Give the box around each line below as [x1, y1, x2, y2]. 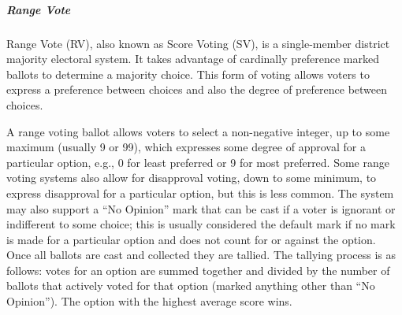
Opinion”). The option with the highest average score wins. [6, 293, 292, 309]
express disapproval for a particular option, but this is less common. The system [6, 184, 394, 201]
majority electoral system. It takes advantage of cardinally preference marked [6, 50, 379, 67]
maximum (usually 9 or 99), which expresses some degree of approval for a [6, 139, 366, 155]
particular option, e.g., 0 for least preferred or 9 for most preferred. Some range [6, 154, 389, 170]
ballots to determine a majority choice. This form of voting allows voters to [6, 65, 370, 82]
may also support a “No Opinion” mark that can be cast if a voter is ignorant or [6, 200, 396, 217]
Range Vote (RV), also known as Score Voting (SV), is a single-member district [6, 35, 390, 51]
